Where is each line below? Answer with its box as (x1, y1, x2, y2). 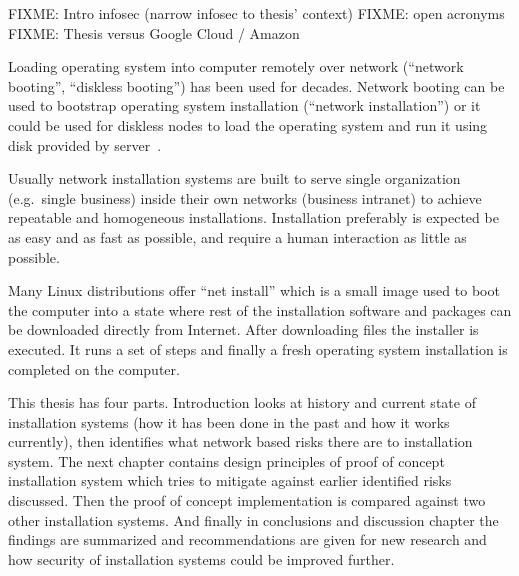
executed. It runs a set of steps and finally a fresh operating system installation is (8, 338, 508, 359)
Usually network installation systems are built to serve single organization (8, 168, 461, 189)
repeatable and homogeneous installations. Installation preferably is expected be (8, 207, 499, 228)
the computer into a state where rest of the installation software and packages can (8, 299, 512, 320)
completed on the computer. (8, 358, 180, 379)
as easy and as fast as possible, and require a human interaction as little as (8, 226, 467, 247)
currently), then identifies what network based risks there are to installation (8, 431, 473, 452)
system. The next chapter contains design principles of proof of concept (8, 450, 445, 471)
